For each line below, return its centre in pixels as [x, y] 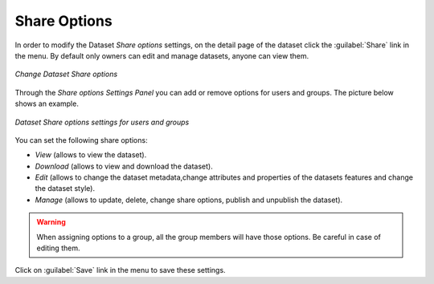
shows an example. [47, 103]
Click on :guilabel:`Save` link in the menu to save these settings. [120, 270]
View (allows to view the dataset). [91, 155]
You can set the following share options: [81, 140]
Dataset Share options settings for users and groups [102, 122]
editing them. [58, 248]
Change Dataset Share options [66, 74]
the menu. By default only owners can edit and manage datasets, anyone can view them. [162, 55]
